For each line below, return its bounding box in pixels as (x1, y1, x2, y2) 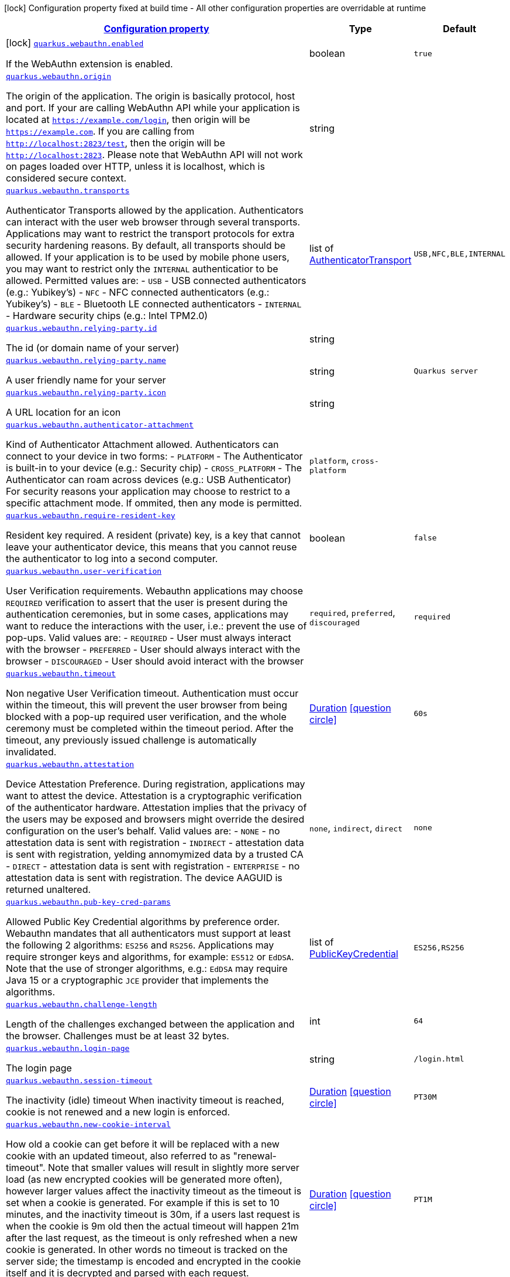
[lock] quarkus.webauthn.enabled (6, 37, 144, 49)
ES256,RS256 (413, 943, 464, 952)
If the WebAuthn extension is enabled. (6, 58, 173, 70)
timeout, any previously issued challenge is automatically (6, 734, 257, 746)
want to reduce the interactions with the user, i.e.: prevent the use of (6, 620, 307, 632)
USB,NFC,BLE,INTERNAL (413, 249, 505, 258)
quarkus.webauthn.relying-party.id (6, 324, 157, 333)
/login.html (413, 1055, 464, 1063)
